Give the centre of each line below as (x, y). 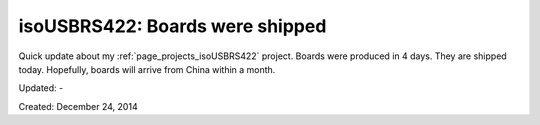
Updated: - (41, 88)
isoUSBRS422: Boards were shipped (172, 26)
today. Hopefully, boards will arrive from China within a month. (147, 69)
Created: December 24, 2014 (78, 106)
